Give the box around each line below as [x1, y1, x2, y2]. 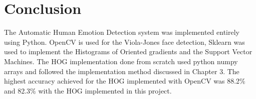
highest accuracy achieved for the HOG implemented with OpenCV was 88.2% [4, 76, 245, 86]
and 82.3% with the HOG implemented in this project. [4, 85, 172, 96]
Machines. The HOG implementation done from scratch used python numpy [4, 56, 238, 66]
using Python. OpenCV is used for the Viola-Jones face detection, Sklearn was [4, 36, 245, 47]
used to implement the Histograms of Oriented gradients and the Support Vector [4, 46, 252, 57]
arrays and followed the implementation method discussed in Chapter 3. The [4, 66, 239, 76]
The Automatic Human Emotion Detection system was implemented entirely [4, 27, 239, 37]
